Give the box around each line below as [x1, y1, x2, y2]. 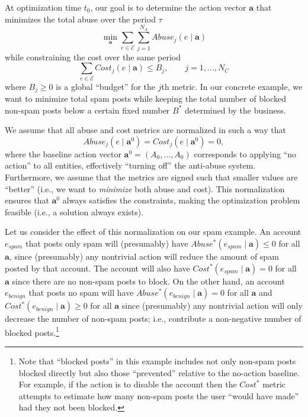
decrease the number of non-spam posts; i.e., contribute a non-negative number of [5, 312, 301, 325]
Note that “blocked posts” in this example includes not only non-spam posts [18, 355, 296, 367]
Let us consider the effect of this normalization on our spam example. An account [5, 225, 301, 238]
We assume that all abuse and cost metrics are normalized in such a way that [5, 124, 286, 136]
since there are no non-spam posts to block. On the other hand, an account [12, 274, 285, 287]
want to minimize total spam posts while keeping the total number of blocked [5, 92, 287, 105]
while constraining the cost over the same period [5, 50, 181, 63]
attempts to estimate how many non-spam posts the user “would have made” [18, 389, 299, 402]
